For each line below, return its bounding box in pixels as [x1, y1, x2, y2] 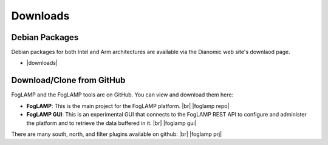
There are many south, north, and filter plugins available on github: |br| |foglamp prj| [11, 130, 222, 138]
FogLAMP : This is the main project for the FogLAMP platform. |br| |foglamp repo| [26, 102, 230, 109]
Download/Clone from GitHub [11, 75, 126, 86]
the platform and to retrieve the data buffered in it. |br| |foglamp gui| [26, 119, 197, 127]
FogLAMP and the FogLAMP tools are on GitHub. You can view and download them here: [11, 91, 234, 98]
